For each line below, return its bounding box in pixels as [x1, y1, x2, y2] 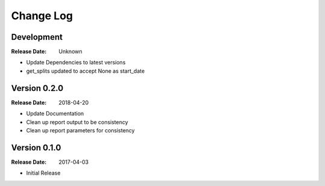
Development [11, 32, 63, 42]
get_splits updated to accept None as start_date [26, 67, 145, 75]
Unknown [58, 48, 82, 55]
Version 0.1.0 [11, 142, 61, 153]
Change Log [11, 9, 73, 22]
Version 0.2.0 [11, 83, 64, 93]
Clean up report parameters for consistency [26, 126, 135, 134]
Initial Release [26, 169, 61, 177]
